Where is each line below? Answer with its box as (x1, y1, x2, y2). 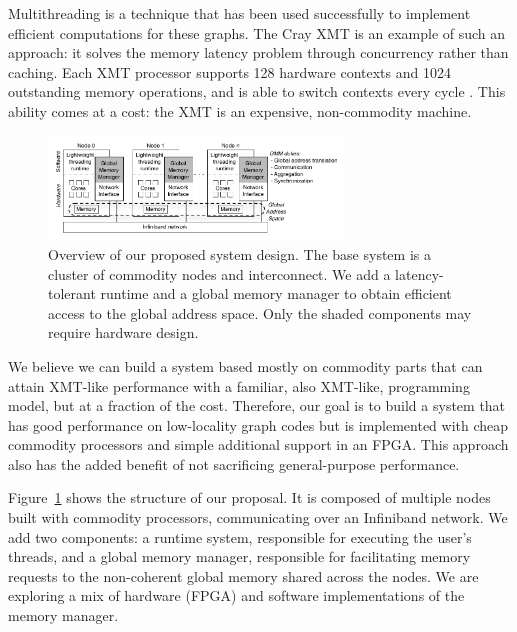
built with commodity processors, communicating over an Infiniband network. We (8, 507, 508, 528)
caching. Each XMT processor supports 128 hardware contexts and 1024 (8, 61, 451, 82)
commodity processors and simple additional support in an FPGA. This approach (8, 434, 509, 455)
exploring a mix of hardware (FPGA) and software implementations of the (8, 585, 465, 606)
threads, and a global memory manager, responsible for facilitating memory (8, 546, 471, 567)
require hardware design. (48, 322, 199, 343)
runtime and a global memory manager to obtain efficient (100, 283, 452, 304)
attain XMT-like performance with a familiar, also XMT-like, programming (8, 375, 470, 396)
